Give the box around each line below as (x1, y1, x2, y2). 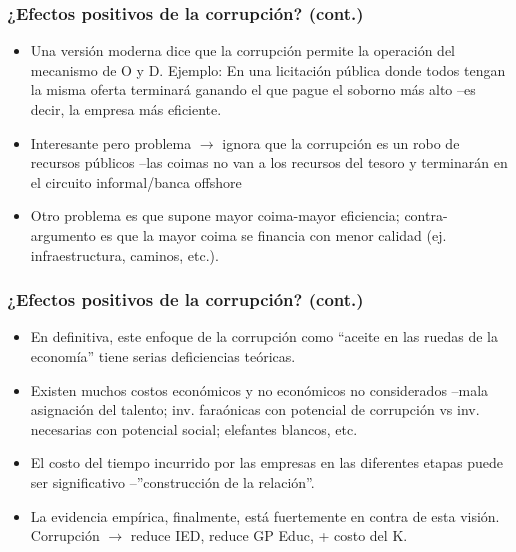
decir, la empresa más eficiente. (30, 99, 222, 119)
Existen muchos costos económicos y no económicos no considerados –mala (30, 379, 489, 400)
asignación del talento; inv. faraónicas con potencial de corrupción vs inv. (30, 399, 480, 420)
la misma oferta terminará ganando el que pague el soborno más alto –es (30, 79, 476, 100)
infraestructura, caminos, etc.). (30, 244, 219, 265)
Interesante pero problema (30, 132, 192, 153)
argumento (30, 224, 96, 245)
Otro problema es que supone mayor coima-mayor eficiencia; (30, 205, 400, 226)
